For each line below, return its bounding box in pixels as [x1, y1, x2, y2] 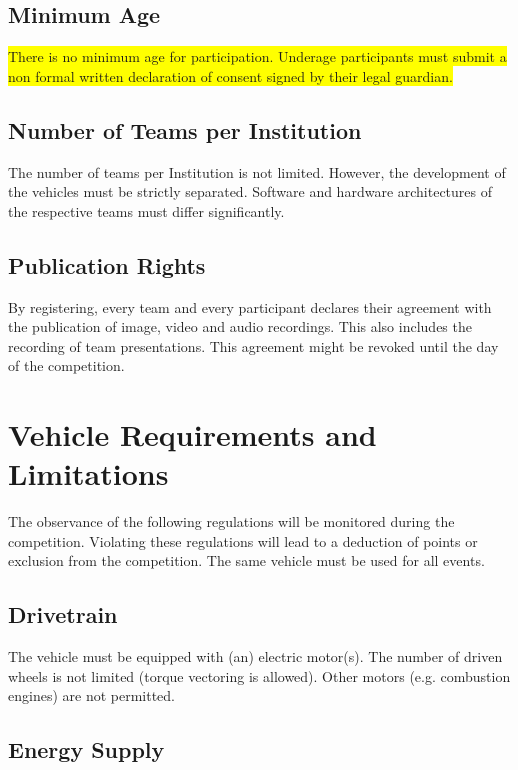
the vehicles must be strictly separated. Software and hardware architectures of [8, 181, 493, 202]
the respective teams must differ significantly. [8, 200, 285, 221]
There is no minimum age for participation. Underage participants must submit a [8, 46, 507, 67]
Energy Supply [8, 734, 165, 765]
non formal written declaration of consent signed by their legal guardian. [8, 65, 453, 86]
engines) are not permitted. [8, 685, 175, 706]
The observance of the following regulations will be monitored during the [8, 511, 455, 532]
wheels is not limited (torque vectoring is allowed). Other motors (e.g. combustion [8, 665, 511, 686]
